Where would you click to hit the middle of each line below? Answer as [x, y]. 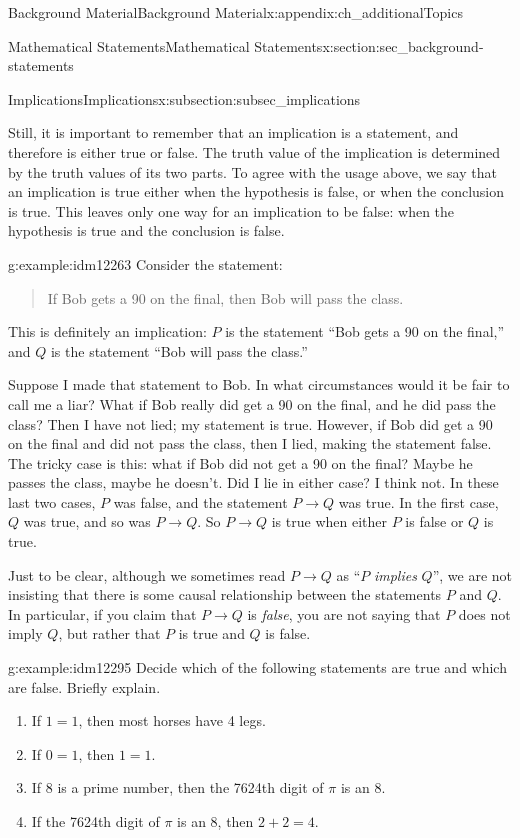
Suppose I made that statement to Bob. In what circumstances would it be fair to [259, 384]
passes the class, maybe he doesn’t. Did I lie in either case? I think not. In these [253, 482]
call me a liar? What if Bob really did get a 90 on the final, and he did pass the [252, 403]
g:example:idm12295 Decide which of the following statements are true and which [257, 667]
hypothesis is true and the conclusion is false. [146, 230]
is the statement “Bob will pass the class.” [179, 350]
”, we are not [472, 574]
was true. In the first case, [418, 501]
